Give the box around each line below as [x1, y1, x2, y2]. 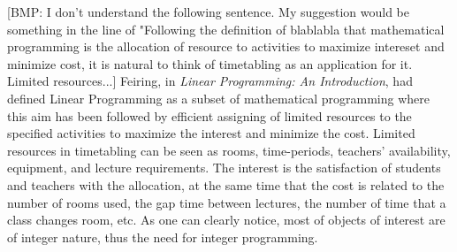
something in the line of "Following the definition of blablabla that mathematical [7, 19, 445, 38]
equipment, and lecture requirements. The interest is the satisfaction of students [7, 158, 441, 177]
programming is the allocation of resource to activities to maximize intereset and [7, 37, 445, 56]
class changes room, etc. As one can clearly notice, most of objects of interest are [7, 210, 446, 229]
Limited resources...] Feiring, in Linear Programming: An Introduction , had [7, 72, 413, 90]
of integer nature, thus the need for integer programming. [7, 227, 318, 246]
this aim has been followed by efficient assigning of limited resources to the [7, 106, 412, 125]
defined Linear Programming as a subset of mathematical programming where [7, 88, 430, 107]
